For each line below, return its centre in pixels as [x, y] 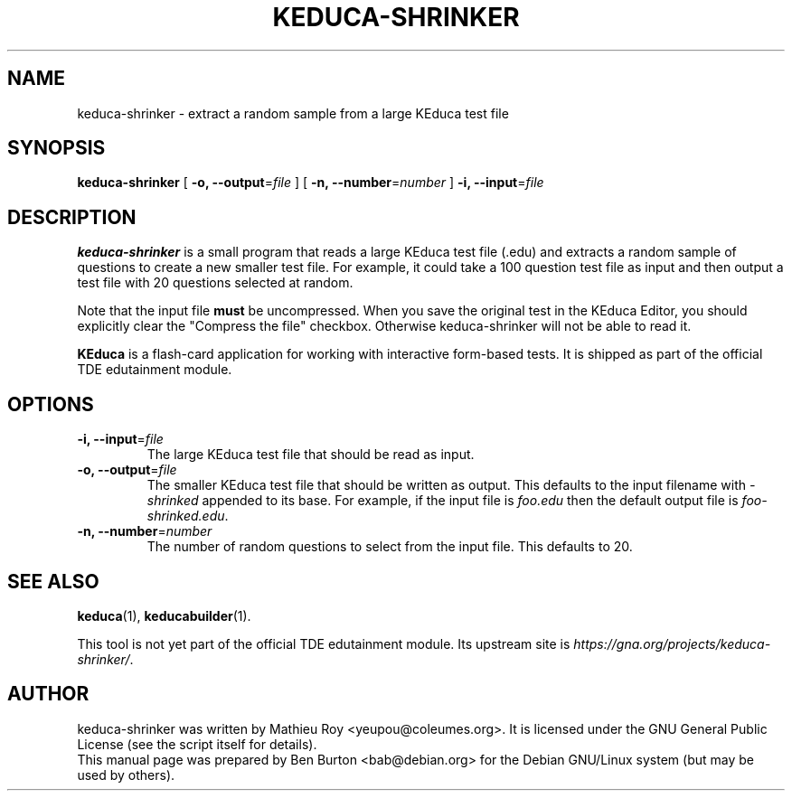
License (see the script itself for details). [197, 744]
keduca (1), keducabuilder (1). [164, 615]
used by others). [126, 775]
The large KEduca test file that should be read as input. [311, 455]
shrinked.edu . [188, 516]
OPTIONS [51, 404]
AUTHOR [48, 694]
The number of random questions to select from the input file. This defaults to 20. [390, 547]
